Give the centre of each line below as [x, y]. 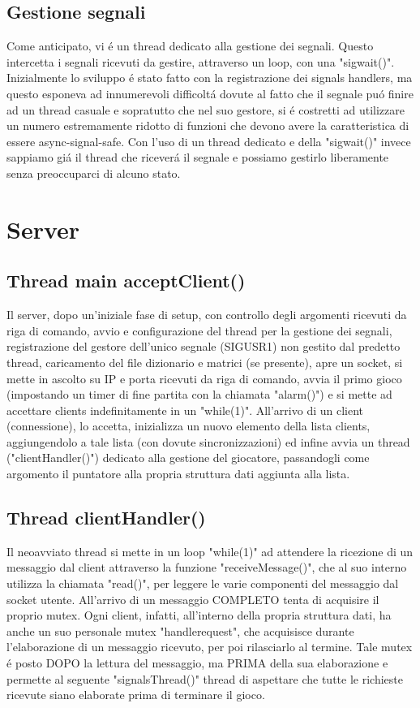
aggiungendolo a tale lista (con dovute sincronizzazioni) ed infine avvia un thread [208, 441]
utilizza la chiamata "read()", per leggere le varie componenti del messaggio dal [203, 583]
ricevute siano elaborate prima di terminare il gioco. [136, 695]
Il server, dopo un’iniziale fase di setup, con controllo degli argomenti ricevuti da [207, 315]
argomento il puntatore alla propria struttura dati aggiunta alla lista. [178, 474]
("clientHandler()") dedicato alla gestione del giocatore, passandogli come [188, 458]
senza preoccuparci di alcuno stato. [94, 173]
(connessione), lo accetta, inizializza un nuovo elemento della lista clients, [189, 426]
